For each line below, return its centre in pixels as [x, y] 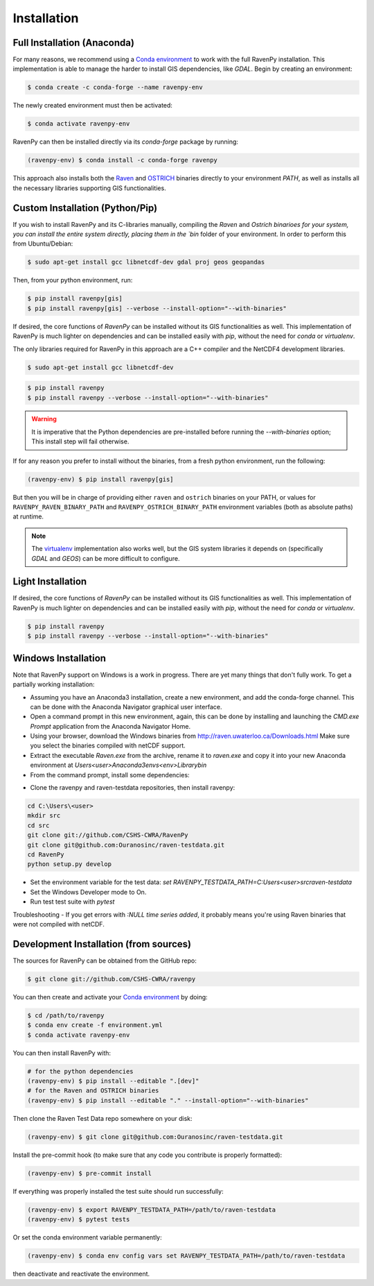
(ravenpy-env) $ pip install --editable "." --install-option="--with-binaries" [168, 1100]
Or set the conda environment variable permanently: [87, 1237]
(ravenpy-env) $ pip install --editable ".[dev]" [113, 1081]
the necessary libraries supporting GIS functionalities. [89, 188]
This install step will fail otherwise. [80, 441]
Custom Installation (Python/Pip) [85, 208]
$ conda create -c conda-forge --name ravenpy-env [115, 87]
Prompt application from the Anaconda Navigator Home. [110, 726]
